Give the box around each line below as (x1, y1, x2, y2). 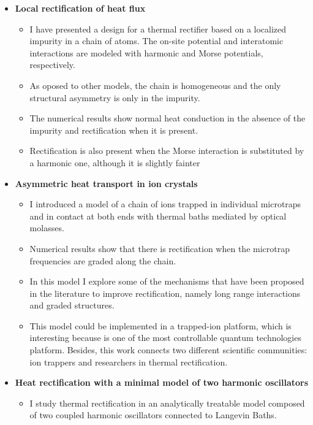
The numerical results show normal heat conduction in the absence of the (29, 112, 306, 124)
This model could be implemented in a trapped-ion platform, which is (29, 319, 292, 332)
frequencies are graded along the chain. (29, 254, 176, 267)
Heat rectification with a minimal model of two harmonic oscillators (15, 376, 309, 389)
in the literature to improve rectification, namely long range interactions (29, 286, 301, 299)
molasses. (29, 221, 64, 234)
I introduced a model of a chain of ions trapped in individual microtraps (29, 197, 301, 210)
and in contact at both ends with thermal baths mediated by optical (29, 209, 287, 222)
